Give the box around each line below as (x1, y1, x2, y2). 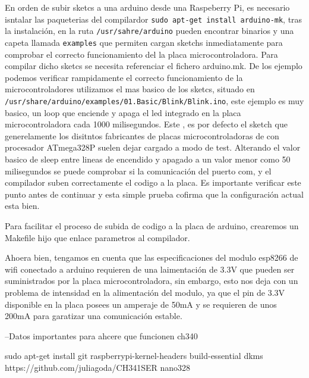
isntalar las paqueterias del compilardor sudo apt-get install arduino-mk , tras (5, 13, 302, 25)
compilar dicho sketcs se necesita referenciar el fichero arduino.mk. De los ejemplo (5, 60, 302, 72)
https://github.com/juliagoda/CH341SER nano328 (5, 361, 191, 373)
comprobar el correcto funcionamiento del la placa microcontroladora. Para (5, 48, 278, 60)
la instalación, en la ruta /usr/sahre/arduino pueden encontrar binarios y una (5, 24, 294, 37)
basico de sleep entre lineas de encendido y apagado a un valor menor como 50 (5, 152, 291, 165)
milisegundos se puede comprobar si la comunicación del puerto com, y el (5, 164, 272, 177)
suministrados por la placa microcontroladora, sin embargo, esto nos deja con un (5, 274, 298, 287)
